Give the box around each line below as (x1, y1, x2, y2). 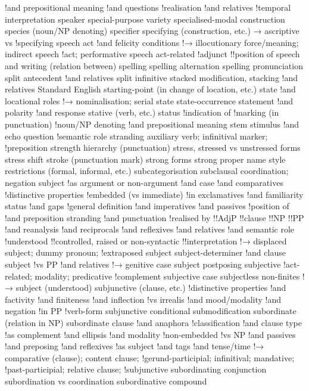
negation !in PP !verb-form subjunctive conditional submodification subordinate (5, 305, 296, 317)
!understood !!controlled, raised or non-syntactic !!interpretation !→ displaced (5, 234, 287, 247)
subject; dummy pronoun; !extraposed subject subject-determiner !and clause (5, 246, 286, 259)
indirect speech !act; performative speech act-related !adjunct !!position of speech (5, 48, 300, 60)
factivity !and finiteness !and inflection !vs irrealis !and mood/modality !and (5, 293, 282, 305)
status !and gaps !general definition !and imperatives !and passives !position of (5, 200, 289, 212)
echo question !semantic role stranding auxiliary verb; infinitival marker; (5, 129, 268, 142)
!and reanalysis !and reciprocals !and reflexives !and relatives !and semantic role (5, 223, 295, 235)
